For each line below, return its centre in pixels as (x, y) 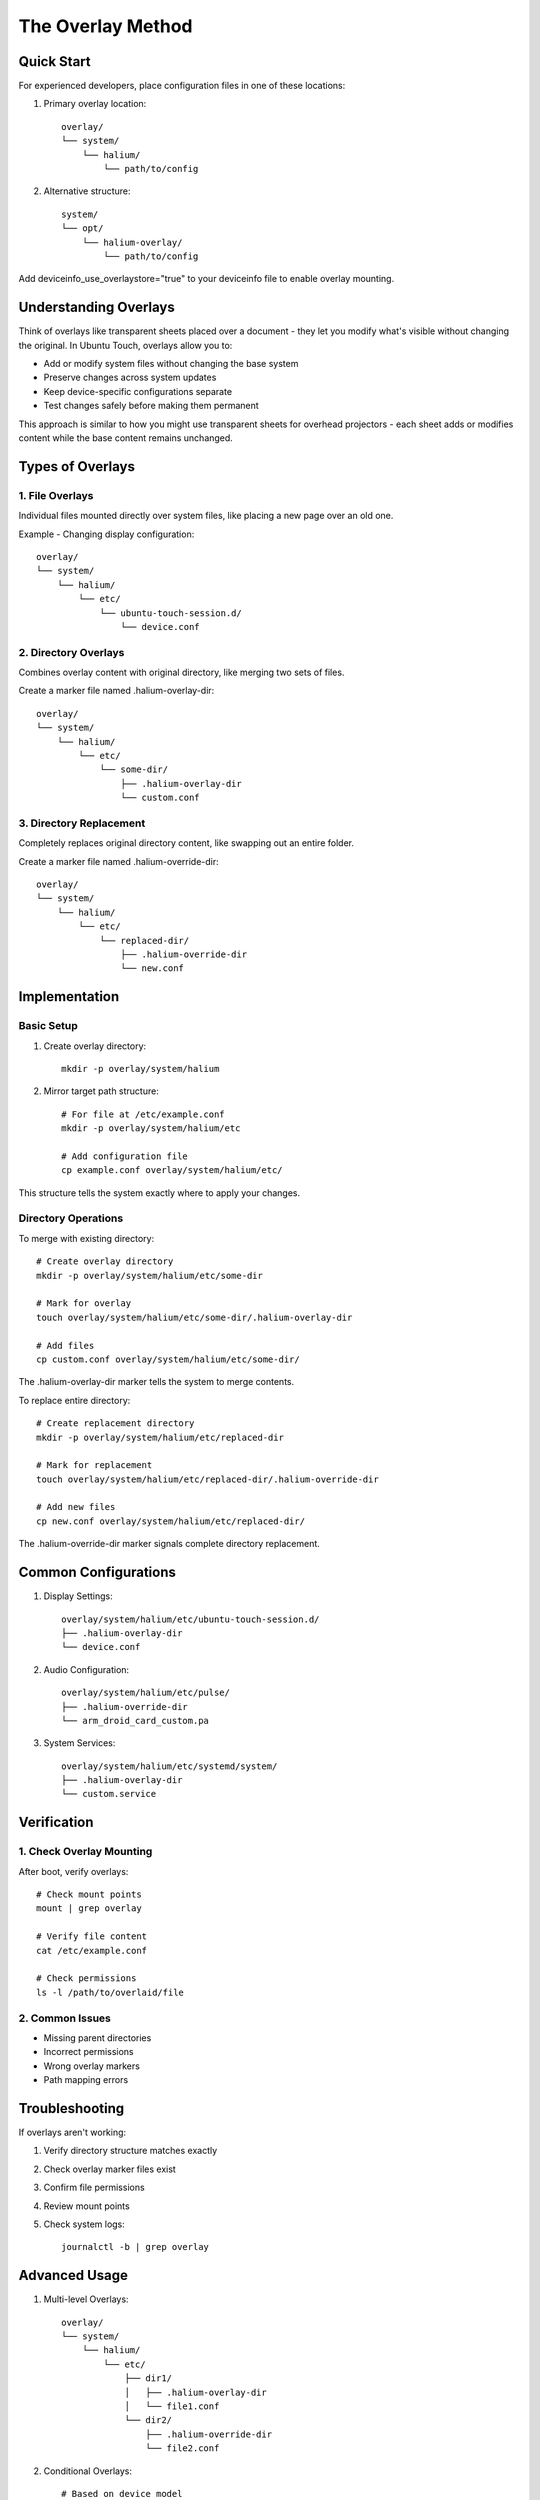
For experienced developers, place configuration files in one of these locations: (182, 86)
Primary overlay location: (95, 104)
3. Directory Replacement (82, 823)
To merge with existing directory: (86, 1238)
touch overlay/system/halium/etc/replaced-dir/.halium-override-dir (207, 1479)
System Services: (79, 1743)
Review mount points (86, 2206)
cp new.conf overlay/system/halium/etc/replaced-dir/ (170, 1521)
